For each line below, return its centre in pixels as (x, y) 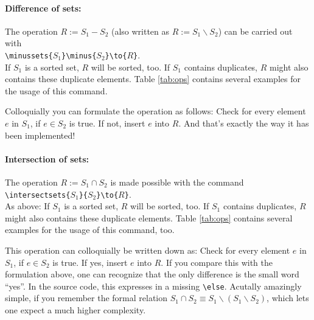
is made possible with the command (177, 182)
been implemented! (40, 135)
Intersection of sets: (47, 158)
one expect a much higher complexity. (75, 310)
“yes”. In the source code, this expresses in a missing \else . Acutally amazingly (153, 286)
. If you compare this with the (217, 262)
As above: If (27, 206)
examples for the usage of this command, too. (90, 230)
